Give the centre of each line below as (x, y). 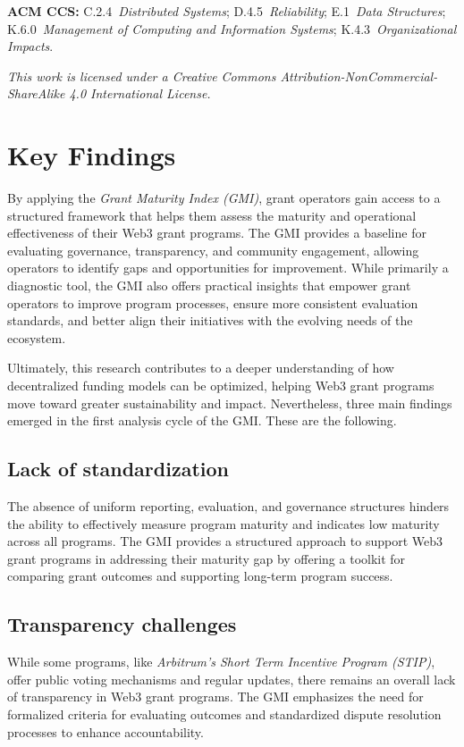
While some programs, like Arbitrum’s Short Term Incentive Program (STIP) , (221, 662)
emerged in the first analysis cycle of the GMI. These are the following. (202, 420)
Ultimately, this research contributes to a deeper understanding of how (201, 368)
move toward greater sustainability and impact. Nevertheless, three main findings (230, 403)
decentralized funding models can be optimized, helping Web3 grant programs (221, 386)
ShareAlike (36, 93)
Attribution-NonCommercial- (359, 76)
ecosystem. (37, 337)
